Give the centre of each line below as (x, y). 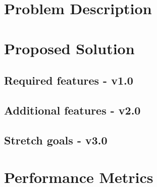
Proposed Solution (69, 48)
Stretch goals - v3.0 (56, 140)
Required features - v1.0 (69, 80)
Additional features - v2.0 (72, 110)
